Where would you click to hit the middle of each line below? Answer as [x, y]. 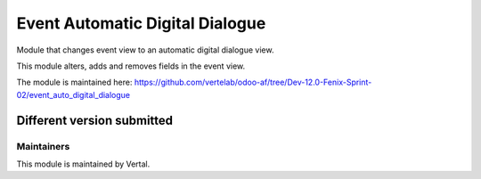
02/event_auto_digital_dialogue [73, 94]
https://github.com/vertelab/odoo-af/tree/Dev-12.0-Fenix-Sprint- [253, 82]
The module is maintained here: [74, 82]
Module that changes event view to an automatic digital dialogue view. [145, 50]
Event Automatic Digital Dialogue [141, 23]
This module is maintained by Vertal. [83, 164]
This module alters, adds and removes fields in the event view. [131, 66]
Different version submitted [95, 120]
